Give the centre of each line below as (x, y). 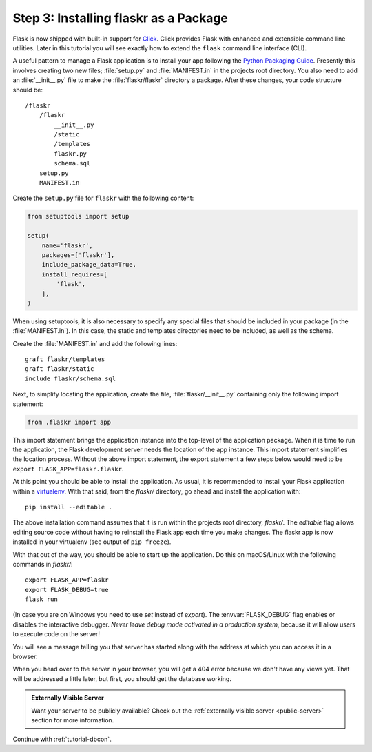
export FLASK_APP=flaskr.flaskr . (68, 469)
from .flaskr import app (69, 422)
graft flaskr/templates (65, 359)
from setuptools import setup (78, 216)
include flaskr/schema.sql (71, 378)
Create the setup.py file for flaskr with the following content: (103, 198)
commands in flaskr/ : (43, 564)
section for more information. (73, 720)
